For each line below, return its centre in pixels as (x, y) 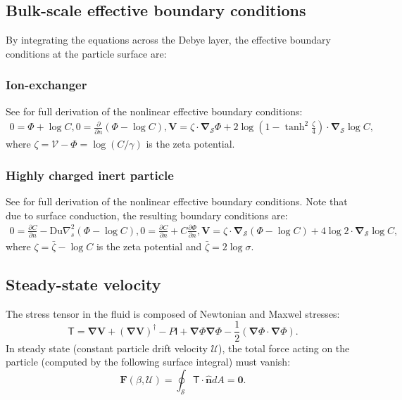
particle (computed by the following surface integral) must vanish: (148, 362)
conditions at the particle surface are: (86, 53)
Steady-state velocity (83, 284)
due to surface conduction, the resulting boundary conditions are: (147, 215)
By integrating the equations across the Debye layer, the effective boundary (168, 40)
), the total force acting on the (284, 348)
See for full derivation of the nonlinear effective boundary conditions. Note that (177, 201)
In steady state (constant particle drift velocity (107, 348)
